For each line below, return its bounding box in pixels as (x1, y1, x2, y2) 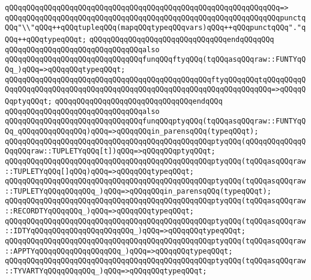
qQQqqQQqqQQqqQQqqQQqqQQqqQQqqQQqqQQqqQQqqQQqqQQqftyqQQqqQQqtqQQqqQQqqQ (5, 75, 306, 84)
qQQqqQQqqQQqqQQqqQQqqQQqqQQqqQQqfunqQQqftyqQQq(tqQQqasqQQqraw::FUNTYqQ (5, 55, 306, 64)
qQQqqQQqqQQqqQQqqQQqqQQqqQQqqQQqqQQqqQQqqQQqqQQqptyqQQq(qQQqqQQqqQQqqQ (5, 137, 306, 146)
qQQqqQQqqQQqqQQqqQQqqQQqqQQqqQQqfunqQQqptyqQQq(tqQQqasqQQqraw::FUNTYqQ (5, 117, 306, 126)
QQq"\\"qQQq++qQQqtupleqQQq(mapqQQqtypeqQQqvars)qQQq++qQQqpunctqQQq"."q (5, 23, 306, 32)
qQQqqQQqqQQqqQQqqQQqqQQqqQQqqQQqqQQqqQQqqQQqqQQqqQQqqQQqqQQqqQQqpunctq (5, 13, 306, 22)
